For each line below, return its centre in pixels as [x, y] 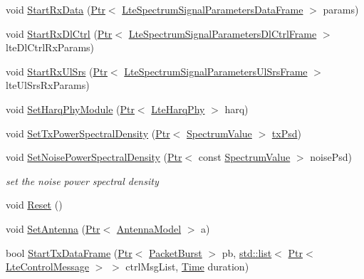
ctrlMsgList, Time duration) [187, 267]
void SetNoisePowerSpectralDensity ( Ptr [94, 157]
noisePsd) [331, 157]
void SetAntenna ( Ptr [53, 228]
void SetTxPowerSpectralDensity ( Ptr [88, 133]
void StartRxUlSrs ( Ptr [57, 71]
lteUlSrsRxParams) [48, 85]
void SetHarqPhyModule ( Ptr [70, 109]
